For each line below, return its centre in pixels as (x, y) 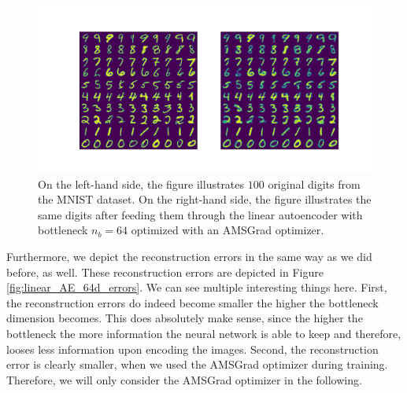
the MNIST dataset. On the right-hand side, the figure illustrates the (205, 199)
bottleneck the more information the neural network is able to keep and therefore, (204, 333)
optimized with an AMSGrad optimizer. (228, 230)
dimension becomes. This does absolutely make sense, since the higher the (185, 318)
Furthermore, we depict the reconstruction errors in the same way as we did (189, 256)
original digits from (314, 184)
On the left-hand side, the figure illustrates (141, 184)
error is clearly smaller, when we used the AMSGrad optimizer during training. (197, 364)
